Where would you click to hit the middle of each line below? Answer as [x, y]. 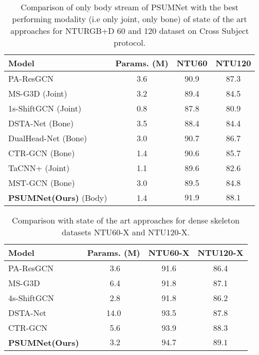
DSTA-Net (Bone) [41, 123]
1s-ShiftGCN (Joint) [45, 108]
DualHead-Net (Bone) [48, 138]
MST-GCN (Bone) [42, 183]
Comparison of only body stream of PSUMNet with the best [130, 7]
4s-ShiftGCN [31, 298]
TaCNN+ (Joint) [39, 168]
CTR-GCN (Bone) [42, 153]
